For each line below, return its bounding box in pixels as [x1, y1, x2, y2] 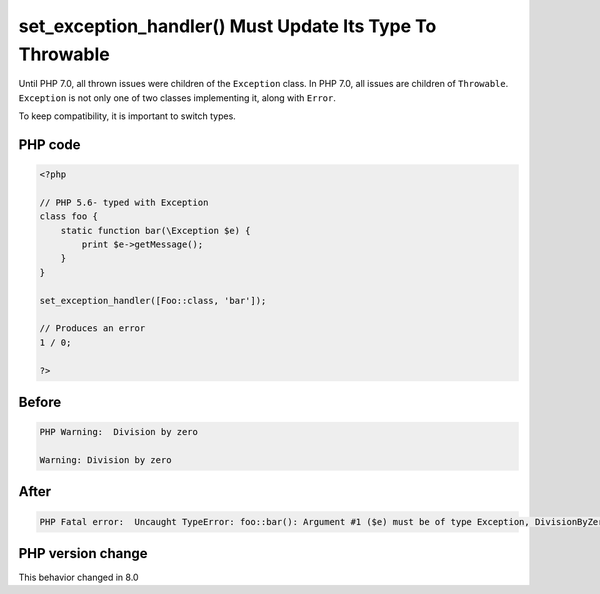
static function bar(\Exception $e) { [60, 225, 251, 236]
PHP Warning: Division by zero [39, 426, 199, 438]
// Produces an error [39, 323, 146, 334]
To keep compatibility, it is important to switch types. [18, 110, 237, 122]
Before [18, 394, 62, 410]
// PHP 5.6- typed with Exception [39, 196, 209, 208]
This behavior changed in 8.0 [18, 571, 139, 584]
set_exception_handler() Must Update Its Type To [18, 15, 437, 37]
